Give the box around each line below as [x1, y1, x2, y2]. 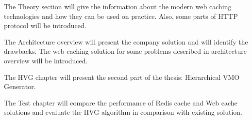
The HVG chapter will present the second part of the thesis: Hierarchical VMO [4, 72, 240, 82]
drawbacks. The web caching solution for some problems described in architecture [4, 46, 247, 56]
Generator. [4, 81, 36, 91]
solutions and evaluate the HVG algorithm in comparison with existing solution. [4, 107, 242, 117]
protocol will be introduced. [4, 20, 86, 30]
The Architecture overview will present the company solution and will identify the [4, 36, 248, 46]
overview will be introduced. [4, 55, 88, 65]
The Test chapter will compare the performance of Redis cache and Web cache [4, 97, 237, 107]
